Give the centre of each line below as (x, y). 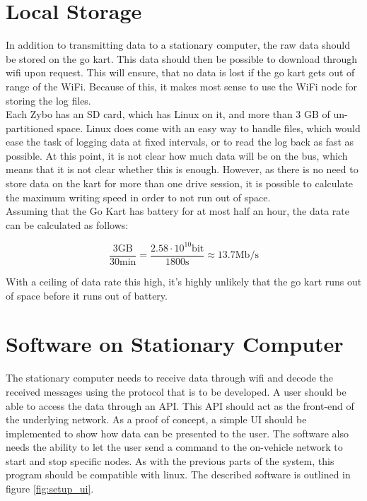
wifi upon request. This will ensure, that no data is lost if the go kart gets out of (180, 72)
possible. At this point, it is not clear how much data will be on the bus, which (177, 155)
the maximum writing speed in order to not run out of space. (138, 197)
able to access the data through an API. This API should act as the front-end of (180, 405)
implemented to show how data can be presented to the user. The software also (177, 433)
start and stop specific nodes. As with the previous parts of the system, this (170, 460)
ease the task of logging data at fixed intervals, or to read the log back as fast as (180, 142)
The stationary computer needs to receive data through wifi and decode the (170, 378)
